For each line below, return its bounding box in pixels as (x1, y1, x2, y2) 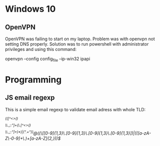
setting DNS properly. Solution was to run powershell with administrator (5, 41, 149, 47)
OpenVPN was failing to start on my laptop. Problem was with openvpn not (5, 36, 155, 42)
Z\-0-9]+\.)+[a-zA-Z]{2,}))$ (5, 136, 61, 142)
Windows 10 (5, 3, 56, 15)
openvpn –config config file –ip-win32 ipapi (5, 56, 90, 63)
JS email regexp (5, 94, 55, 102)
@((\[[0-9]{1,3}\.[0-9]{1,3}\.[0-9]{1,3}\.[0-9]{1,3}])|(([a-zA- (33, 130, 151, 136)
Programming (5, 74, 62, 85)
